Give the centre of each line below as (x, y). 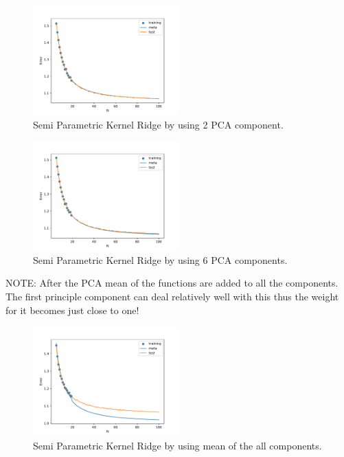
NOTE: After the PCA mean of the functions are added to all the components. (172, 283)
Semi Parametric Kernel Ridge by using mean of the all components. (177, 445)
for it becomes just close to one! (72, 310)
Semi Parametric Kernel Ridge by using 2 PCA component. (158, 124)
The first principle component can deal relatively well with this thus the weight (172, 296)
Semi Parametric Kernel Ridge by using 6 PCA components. (160, 259)
